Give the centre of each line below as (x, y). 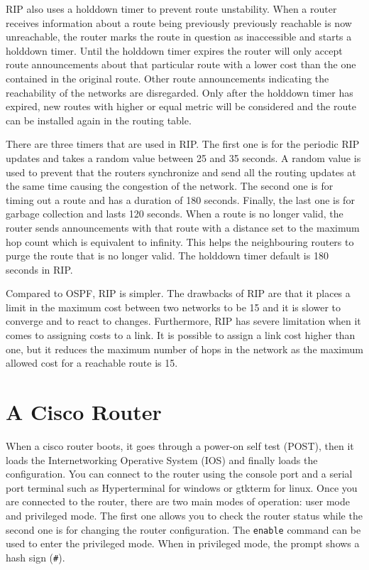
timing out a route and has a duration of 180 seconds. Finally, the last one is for (180, 199)
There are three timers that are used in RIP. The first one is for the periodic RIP (183, 144)
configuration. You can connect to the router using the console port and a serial (179, 474)
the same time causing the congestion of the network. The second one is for (170, 186)
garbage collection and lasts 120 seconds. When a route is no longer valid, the (175, 214)
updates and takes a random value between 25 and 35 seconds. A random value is (183, 157)
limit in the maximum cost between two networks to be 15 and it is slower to (174, 307)
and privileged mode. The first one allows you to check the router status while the (184, 515)
